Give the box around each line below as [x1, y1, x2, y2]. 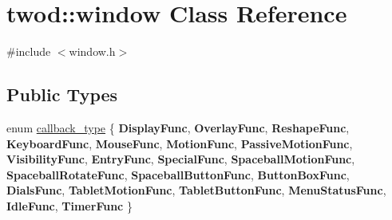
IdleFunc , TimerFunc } [6, 197, 133, 214]
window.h [69, 43, 116, 60]
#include [6, 43, 51, 60]
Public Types [6, 82, 118, 107]
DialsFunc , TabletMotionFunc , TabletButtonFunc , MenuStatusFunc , [6, 182, 386, 198]
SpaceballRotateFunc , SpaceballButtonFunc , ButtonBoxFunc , [6, 166, 350, 183]
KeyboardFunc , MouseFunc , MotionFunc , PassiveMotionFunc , [6, 135, 353, 151]
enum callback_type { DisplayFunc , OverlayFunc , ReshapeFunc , [6, 119, 350, 136]
